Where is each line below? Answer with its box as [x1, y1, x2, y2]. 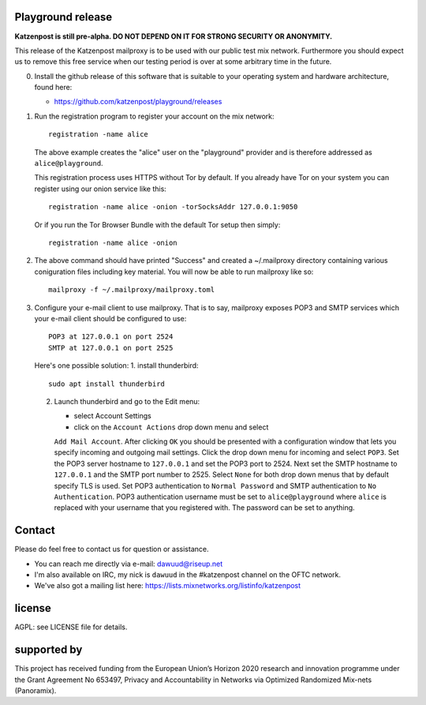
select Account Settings [73, 411, 151, 421]
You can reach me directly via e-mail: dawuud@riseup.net [34, 559, 223, 568]
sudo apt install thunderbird [48, 379, 166, 388]
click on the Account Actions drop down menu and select [73, 422, 269, 432]
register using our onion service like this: [34, 184, 167, 193]
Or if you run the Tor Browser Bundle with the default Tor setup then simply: [34, 219, 281, 229]
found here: [34, 83, 73, 92]
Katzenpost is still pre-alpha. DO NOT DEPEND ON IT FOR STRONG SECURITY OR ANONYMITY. [14, 32, 333, 41]
